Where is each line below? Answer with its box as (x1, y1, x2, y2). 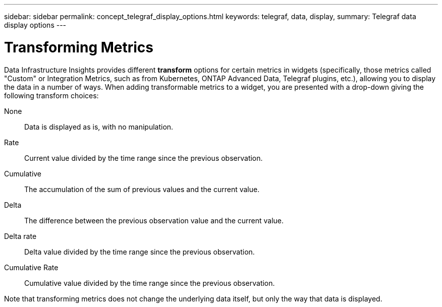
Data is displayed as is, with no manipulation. (24, 122, 174, 131)
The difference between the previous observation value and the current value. (24, 216, 284, 225)
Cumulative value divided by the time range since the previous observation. (24, 278, 275, 287)
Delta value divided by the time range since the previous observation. (24, 247, 255, 256)
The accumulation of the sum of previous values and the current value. (24, 185, 260, 194)
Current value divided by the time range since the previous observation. (24, 153, 263, 162)
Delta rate (4, 231, 37, 240)
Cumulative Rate (4, 263, 59, 272)
